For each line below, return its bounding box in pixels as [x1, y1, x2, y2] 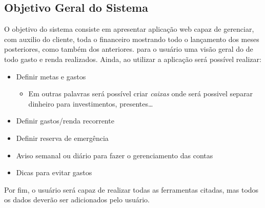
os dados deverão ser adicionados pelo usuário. [4, 194, 150, 205]
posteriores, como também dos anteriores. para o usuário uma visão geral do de [4, 44, 253, 54]
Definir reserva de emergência [16, 132, 109, 143]
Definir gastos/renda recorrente [16, 115, 114, 126]
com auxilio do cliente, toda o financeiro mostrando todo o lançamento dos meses [4, 33, 259, 44]
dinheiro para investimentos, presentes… [28, 98, 153, 109]
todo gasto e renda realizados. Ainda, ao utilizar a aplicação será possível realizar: [4, 53, 261, 64]
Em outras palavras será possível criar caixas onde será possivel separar [28, 88, 253, 99]
